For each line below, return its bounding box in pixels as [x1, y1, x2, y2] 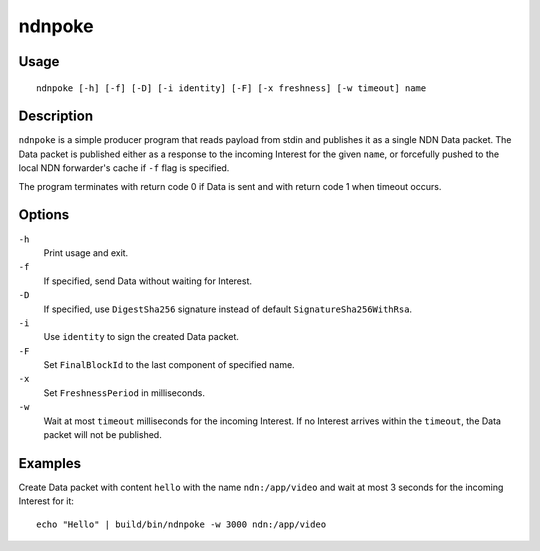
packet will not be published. [43, 429, 162, 441]
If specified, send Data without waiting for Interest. [43, 275, 252, 287]
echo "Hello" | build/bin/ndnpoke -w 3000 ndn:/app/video [36, 518, 327, 530]
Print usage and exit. [43, 246, 129, 259]
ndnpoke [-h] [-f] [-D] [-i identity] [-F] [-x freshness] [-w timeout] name [36, 82, 427, 94]
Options [18, 206, 70, 224]
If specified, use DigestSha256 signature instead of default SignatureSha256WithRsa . [43, 303, 413, 315]
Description [18, 108, 94, 125]
